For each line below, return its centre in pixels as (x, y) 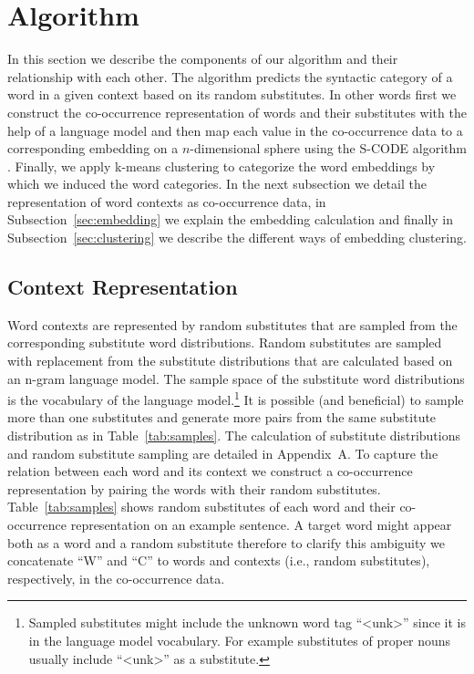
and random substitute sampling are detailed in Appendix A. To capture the (223, 453)
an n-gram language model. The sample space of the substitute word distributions (236, 378)
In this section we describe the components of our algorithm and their (203, 59)
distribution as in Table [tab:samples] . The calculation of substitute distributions (234, 436)
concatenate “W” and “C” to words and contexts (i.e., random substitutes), (219, 560)
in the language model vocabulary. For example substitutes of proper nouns (240, 641)
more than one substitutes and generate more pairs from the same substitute (222, 417)
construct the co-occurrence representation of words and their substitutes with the (237, 112)
